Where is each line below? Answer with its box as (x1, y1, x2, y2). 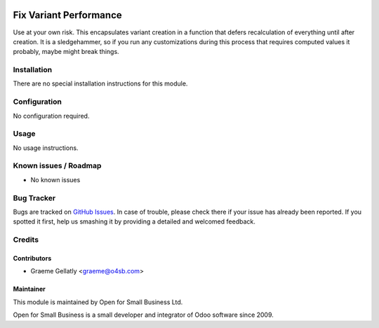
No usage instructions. (13, 144, 79, 152)
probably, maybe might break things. (13, 48, 119, 56)
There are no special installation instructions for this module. (13, 79, 188, 88)
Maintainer (13, 285, 46, 294)
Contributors (13, 254, 52, 262)
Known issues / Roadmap (13, 161, 102, 171)
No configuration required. (13, 111, 90, 120)
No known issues (30, 175, 81, 184)
